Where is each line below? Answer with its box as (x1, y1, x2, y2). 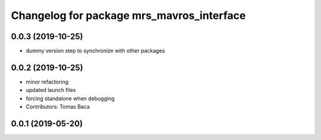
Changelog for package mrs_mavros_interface (11, 9, 246, 22)
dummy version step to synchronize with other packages (26, 47, 165, 55)
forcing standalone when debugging (26, 95, 115, 102)
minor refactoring (26, 78, 69, 85)
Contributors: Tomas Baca (26, 103, 90, 110)
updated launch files (26, 87, 76, 94)
